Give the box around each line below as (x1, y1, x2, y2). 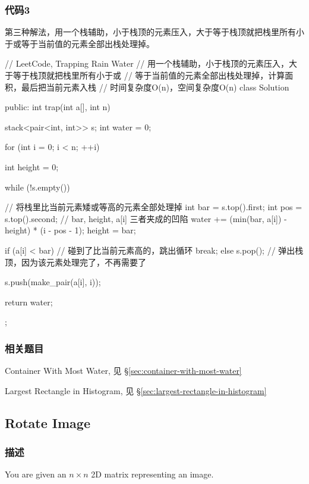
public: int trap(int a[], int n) (5, 101, 111, 113)
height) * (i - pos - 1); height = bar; (5, 224, 136, 236)
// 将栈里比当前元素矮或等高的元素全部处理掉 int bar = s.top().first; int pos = (5, 201, 302, 213)
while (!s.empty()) (5, 180, 70, 193)
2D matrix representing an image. (91, 468, 214, 480)
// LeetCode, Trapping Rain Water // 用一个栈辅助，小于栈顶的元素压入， (5, 57, 289, 70)
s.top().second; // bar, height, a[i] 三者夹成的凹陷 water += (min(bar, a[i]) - (5, 212, 287, 224)
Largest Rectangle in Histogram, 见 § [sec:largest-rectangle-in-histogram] (5, 384, 267, 396)
